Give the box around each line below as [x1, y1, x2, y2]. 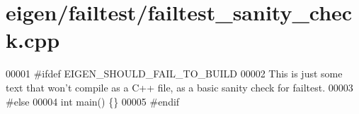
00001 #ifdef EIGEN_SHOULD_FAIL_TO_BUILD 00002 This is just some [6, 66, 343, 81]
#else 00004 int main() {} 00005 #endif [6, 94, 180, 108]
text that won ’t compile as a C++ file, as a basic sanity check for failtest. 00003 [6, 80, 353, 94]
